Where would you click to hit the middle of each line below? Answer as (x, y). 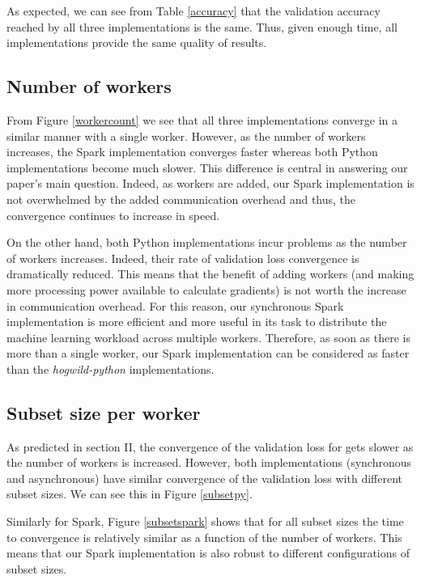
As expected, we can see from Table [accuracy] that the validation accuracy (193, 11)
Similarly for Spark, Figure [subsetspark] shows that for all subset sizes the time (205, 521)
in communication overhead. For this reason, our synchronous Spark (175, 305)
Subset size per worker (104, 412)
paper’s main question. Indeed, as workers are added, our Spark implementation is (210, 183)
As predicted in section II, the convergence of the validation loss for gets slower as (210, 446)
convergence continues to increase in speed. (113, 215)
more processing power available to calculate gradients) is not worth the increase (206, 289)
